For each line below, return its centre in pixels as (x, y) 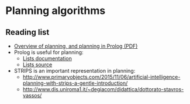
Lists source (37, 64)
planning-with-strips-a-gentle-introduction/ (75, 83)
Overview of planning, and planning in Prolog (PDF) (76, 46)
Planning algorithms (56, 11)
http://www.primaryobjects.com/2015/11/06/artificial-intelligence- (101, 77)
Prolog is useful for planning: (49, 52)
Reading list (27, 32)
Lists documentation (47, 58)
